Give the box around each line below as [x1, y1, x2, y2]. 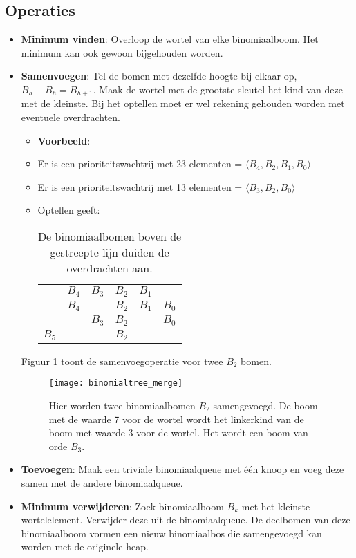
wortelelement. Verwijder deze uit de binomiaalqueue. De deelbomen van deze [21, 512, 350, 527]
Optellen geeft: [37, 203, 100, 217]
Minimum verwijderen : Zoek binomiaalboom [21, 499, 224, 513]
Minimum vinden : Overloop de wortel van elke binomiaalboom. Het [21, 32, 319, 46]
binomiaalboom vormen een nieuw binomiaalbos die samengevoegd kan [21, 526, 322, 540]
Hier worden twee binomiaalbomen [48, 398, 196, 412]
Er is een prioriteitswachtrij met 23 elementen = [37, 156, 243, 171]
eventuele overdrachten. [21, 110, 120, 124]
